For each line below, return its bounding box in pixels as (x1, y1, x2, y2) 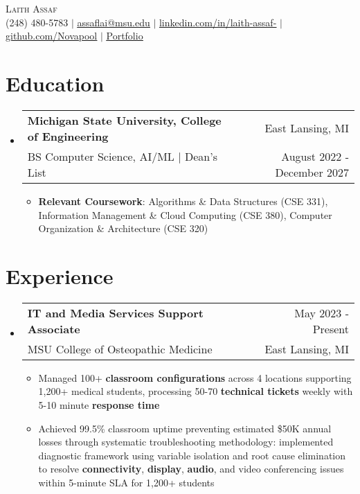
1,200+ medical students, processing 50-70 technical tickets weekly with (38, 384, 353, 398)
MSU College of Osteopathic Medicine (27, 340, 213, 357)
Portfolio (106, 28, 143, 43)
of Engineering (27, 127, 109, 144)
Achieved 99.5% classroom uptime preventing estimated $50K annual (38, 421, 332, 435)
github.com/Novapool (6, 28, 98, 43)
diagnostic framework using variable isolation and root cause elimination (38, 448, 346, 462)
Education (6, 69, 105, 97)
